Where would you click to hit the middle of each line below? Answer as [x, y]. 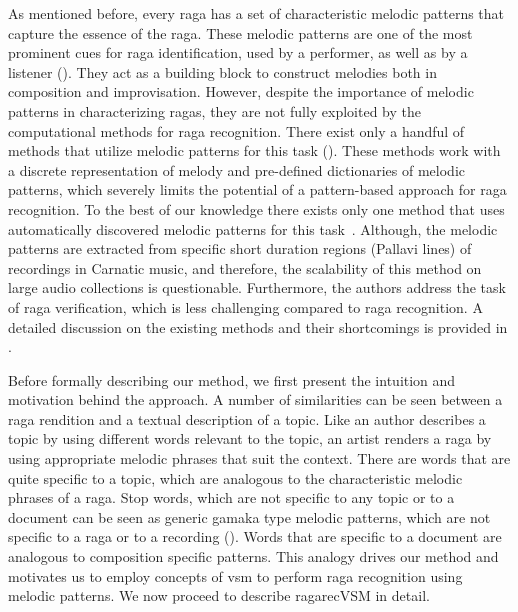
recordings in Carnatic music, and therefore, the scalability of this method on [245, 267]
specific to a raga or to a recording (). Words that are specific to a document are [255, 536]
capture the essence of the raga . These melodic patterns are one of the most [240, 32]
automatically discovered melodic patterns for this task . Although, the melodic [253, 228]
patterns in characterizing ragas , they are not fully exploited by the [215, 110]
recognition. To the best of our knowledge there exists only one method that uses [256, 208]
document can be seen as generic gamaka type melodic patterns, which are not [249, 516]
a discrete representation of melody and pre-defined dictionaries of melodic [236, 169]
